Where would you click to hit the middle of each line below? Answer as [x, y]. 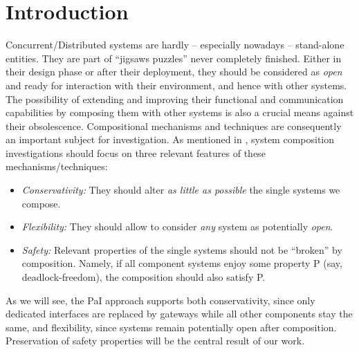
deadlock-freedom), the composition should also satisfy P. [144, 277]
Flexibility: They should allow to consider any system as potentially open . [177, 226]
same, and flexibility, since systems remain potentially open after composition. [171, 327]
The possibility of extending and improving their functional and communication [175, 99]
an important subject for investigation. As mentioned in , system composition [170, 139]
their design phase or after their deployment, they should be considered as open [174, 72]
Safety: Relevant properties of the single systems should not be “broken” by [182, 249]
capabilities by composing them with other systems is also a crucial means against [180, 112]
